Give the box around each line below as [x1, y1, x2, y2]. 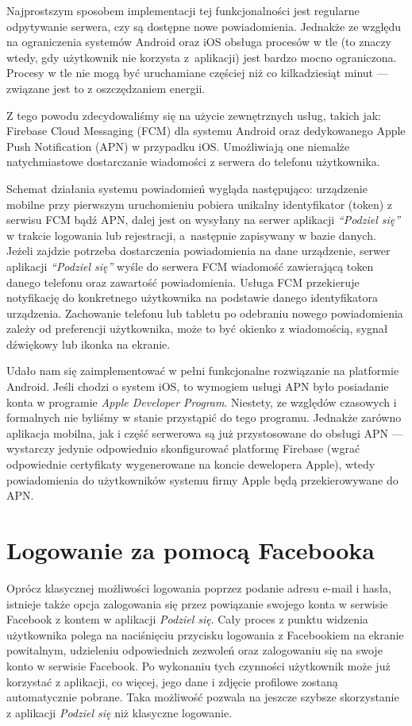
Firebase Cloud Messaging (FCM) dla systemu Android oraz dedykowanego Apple [6, 122, 406, 139]
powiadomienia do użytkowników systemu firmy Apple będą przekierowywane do [6, 471, 399, 488]
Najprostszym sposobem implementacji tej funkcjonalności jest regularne [6, 2, 360, 18]
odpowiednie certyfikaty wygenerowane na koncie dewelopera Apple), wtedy [6, 456, 375, 473]
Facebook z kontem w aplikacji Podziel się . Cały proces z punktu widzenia [6, 611, 368, 628]
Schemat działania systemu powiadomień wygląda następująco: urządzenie [6, 180, 368, 196]
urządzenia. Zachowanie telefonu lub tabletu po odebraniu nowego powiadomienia [6, 304, 403, 321]
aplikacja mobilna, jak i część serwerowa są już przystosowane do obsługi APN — [6, 424, 403, 441]
